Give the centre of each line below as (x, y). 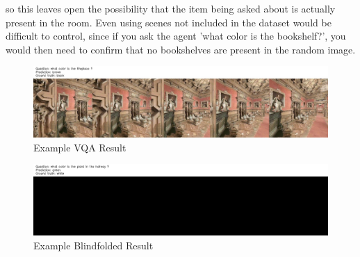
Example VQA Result (80, 147)
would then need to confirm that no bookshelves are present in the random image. (181, 49)
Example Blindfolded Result (93, 245)
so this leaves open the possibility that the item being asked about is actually (171, 8)
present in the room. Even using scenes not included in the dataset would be (169, 22)
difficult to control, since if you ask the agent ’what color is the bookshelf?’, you (176, 36)
